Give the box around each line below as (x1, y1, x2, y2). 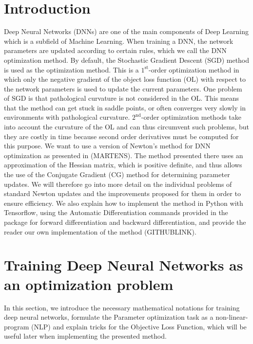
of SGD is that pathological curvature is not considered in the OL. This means (4, 93, 239, 103)
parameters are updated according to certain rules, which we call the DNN (4, 45, 227, 55)
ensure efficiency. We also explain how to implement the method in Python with (4, 198, 243, 208)
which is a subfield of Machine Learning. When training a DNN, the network (4, 36, 234, 46)
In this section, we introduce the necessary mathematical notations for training (4, 302, 240, 312)
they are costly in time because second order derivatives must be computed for (4, 131, 239, 141)
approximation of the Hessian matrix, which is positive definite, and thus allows (4, 160, 242, 170)
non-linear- (215, 312, 248, 322)
